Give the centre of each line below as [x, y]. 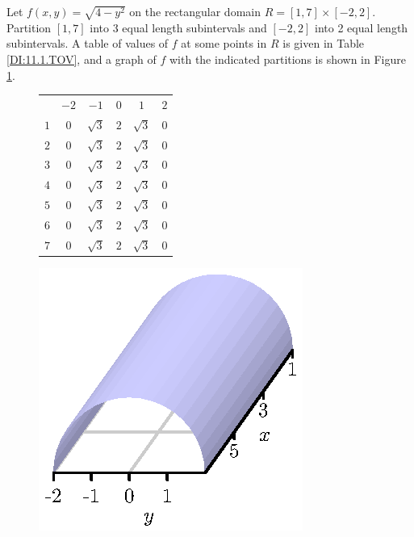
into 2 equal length [361, 27]
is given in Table [324, 43]
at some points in [224, 43]
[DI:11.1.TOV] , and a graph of [82, 59]
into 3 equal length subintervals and [178, 27]
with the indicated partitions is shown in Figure [287, 59]
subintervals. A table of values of [88, 43]
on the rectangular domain [195, 11]
